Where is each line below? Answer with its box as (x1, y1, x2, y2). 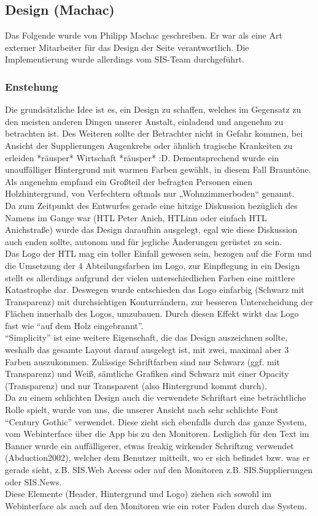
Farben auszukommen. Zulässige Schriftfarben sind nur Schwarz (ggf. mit (5, 355, 280, 368)
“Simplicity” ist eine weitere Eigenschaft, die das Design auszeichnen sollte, (5, 331, 288, 344)
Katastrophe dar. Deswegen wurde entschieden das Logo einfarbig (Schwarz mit (5, 283, 304, 296)
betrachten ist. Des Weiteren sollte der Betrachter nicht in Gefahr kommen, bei (5, 127, 303, 140)
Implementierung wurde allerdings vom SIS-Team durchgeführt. (5, 53, 244, 66)
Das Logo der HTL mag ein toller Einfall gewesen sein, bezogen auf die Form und (5, 247, 312, 260)
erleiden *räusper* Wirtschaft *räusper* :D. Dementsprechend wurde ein (5, 151, 279, 164)
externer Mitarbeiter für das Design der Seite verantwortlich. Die (5, 40, 249, 53)
